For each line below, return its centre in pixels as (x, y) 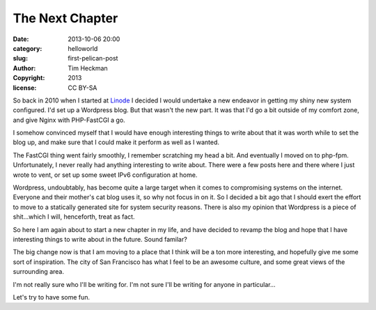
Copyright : (29, 78)
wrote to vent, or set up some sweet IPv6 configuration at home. (105, 175)
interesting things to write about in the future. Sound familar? (100, 239)
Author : (24, 68)
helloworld (83, 48)
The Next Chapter (65, 18)
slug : (20, 59)
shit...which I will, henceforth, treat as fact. (74, 217)
